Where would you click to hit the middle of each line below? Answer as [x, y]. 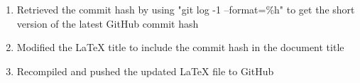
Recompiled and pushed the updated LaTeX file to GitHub [145, 71]
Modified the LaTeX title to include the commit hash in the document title [180, 47]
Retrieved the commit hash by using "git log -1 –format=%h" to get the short [186, 9]
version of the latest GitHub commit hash [108, 23]
